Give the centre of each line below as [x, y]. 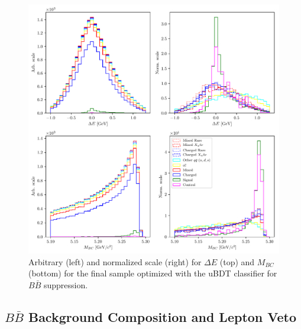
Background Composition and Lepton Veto [162, 316]
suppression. [66, 284]
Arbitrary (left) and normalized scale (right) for [115, 261]
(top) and [237, 261]
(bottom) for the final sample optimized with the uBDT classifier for [153, 273]
